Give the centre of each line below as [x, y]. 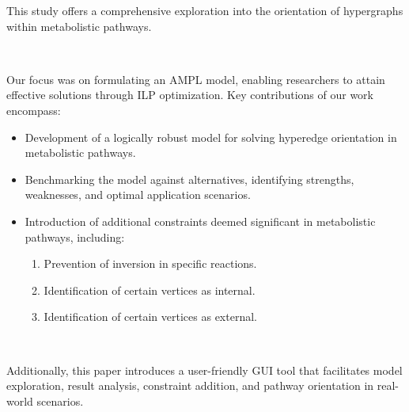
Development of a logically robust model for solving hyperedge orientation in [211, 137]
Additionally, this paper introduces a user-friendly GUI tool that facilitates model [204, 370]
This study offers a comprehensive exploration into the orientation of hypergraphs [205, 10]
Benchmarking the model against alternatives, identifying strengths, [189, 179]
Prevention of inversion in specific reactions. [150, 263]
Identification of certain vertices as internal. [150, 290]
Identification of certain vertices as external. [150, 317]
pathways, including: [75, 237]
